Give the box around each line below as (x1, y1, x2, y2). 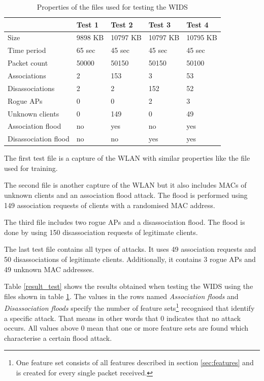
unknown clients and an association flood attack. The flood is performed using (4, 190, 248, 200)
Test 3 (148, 19, 171, 30)
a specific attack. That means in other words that (4, 312, 158, 323)
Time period (8, 45, 46, 55)
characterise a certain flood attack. (4, 332, 112, 343)
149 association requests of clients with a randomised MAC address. (4, 199, 215, 210)
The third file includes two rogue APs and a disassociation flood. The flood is (4, 217, 245, 227)
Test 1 (76, 19, 99, 30)
